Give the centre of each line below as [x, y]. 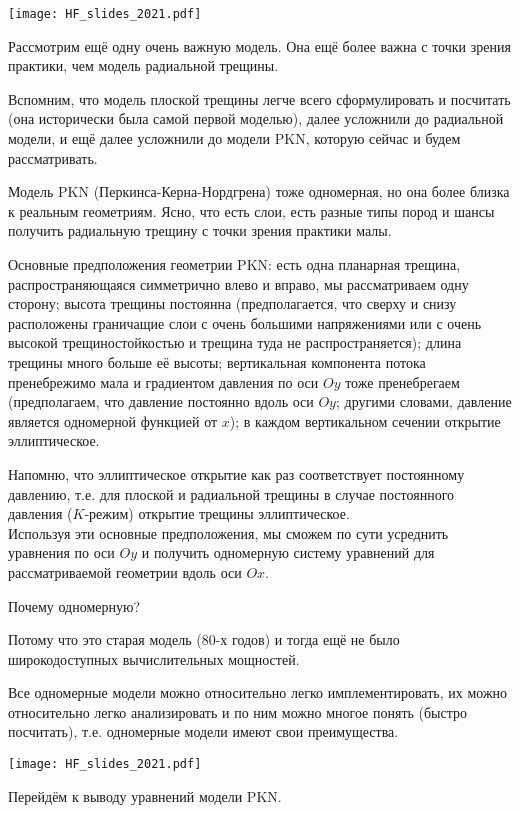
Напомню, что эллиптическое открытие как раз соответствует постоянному [236, 473]
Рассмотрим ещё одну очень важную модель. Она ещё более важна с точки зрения [259, 45]
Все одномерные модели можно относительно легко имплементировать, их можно [258, 692]
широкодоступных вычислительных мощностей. [154, 658]
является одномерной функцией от [113, 420]
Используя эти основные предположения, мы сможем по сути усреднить [228, 532]
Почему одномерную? [74, 605]
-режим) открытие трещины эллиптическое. [217, 513]
